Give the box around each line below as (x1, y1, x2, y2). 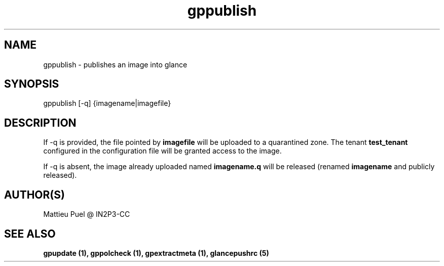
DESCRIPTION (4, 116, 77, 129)
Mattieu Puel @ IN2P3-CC (43, 210, 130, 219)
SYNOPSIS (4, 78, 59, 91)
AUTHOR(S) (4, 188, 65, 201)
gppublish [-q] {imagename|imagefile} (43, 99, 171, 108)
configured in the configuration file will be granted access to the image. (43, 146, 282, 156)
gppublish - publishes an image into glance (43, 60, 188, 69)
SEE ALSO (4, 227, 56, 240)
